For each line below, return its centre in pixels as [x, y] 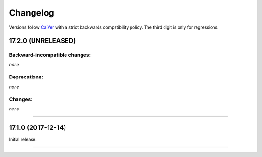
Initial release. [23, 139]
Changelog [32, 13]
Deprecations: [26, 77]
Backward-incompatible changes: [50, 55]
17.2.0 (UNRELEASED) [42, 41]
